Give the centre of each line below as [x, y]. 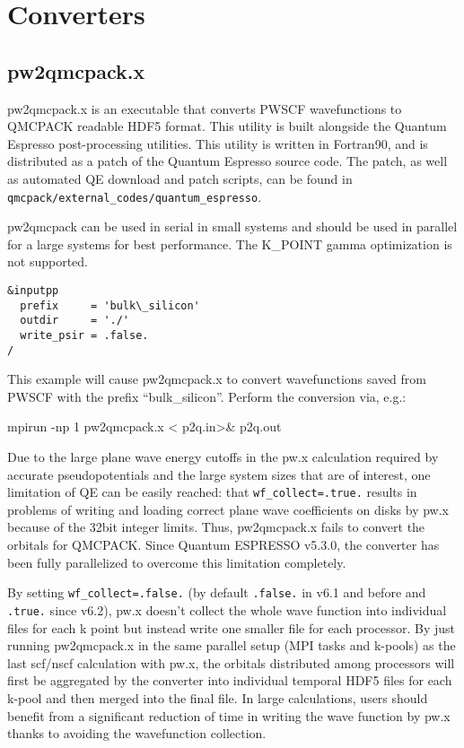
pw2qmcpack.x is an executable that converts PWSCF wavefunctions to [205, 108]
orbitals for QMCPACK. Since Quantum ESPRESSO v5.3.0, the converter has [223, 545]
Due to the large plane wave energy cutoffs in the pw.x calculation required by [223, 457]
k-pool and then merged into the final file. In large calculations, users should [218, 697]
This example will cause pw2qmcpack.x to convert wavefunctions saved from [217, 379]
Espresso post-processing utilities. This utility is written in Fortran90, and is [218, 143]
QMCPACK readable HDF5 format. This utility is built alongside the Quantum [227, 126]
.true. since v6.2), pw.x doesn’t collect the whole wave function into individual [227, 609]
